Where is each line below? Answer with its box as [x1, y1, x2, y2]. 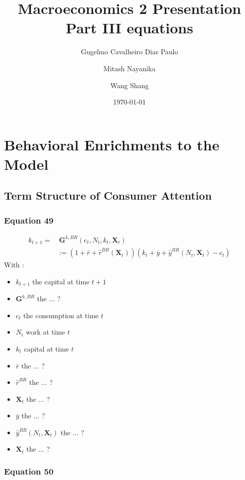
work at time [26, 327, 65, 337]
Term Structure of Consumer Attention [4, 188, 212, 203]
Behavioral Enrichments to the [4, 134, 220, 154]
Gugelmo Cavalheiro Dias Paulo [81, 46, 178, 57]
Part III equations [66, 17, 193, 38]
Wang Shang [110, 80, 149, 90]
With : [4, 259, 24, 270]
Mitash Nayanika [103, 63, 156, 73]
